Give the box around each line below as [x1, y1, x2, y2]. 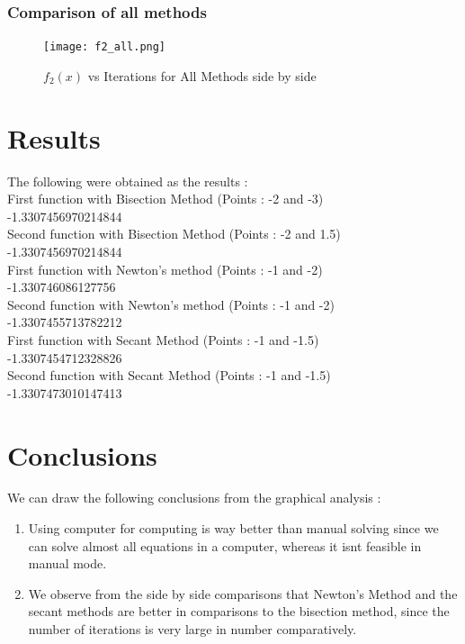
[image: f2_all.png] [43, 41, 166, 54]
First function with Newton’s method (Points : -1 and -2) [7, 259, 323, 278]
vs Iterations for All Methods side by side [87, 66, 317, 85]
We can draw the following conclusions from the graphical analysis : [7, 488, 381, 507]
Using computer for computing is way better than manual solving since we [28, 519, 439, 538]
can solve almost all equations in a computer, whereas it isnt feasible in [28, 536, 422, 555]
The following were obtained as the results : [7, 171, 248, 190]
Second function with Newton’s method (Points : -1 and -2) [7, 295, 335, 313]
